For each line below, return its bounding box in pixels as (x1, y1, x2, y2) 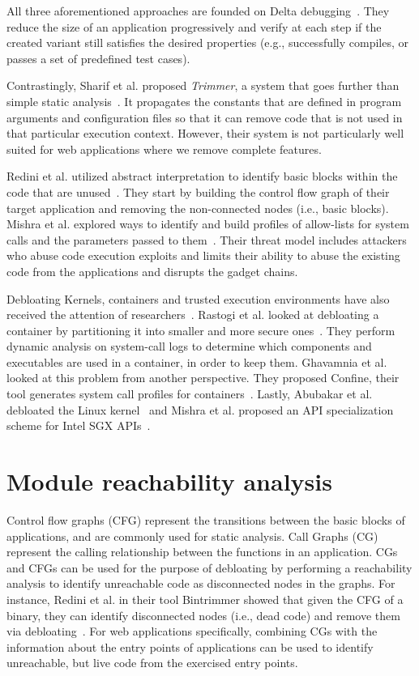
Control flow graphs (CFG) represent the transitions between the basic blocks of (6, 511, 405, 528)
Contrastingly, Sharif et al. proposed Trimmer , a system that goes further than (6, 77, 400, 94)
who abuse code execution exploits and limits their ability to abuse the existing (6, 247, 400, 264)
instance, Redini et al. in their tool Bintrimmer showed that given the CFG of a (6, 590, 404, 607)
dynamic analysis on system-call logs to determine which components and (6, 338, 372, 355)
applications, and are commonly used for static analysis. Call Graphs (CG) (6, 527, 378, 544)
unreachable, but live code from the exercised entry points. (6, 654, 298, 671)
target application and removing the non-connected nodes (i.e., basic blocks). (6, 199, 389, 216)
